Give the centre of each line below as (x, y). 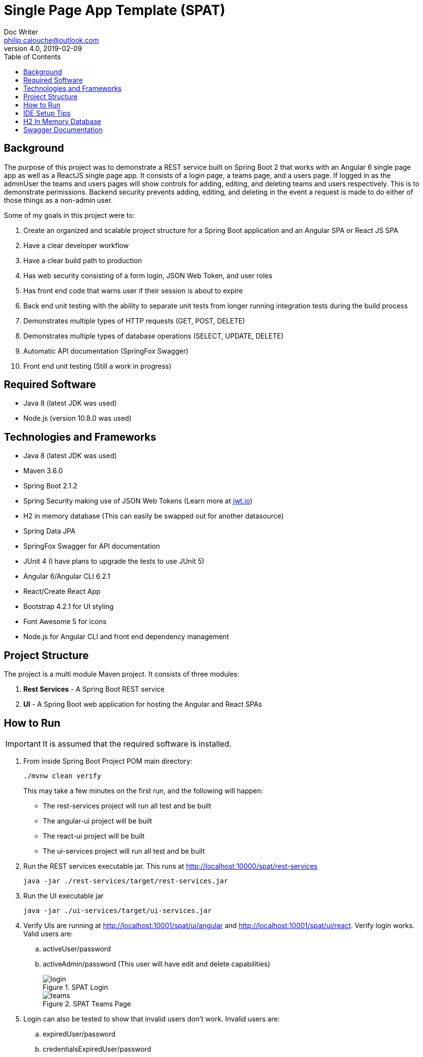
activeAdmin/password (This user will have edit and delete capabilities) (157, 964)
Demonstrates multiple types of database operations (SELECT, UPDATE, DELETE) (153, 336)
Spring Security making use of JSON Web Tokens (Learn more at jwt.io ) (138, 501)
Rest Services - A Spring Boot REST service (94, 689)
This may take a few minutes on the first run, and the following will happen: (143, 790)
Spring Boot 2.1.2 (51, 486)
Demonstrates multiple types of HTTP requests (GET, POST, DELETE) (134, 321)
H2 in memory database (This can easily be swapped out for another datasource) (154, 516)
